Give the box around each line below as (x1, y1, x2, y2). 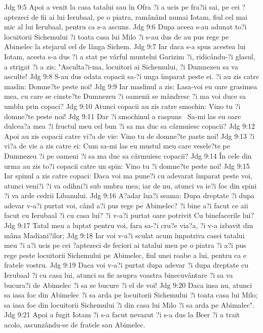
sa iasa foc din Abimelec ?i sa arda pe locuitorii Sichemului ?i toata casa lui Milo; (4, 289, 258, 300)
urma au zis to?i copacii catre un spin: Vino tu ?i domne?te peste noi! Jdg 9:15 (4, 160, 250, 171)
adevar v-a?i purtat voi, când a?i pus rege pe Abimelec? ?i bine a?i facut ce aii (4, 200, 248, 210)
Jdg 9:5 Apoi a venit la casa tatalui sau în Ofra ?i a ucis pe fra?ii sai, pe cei (4, 2, 240, 12)
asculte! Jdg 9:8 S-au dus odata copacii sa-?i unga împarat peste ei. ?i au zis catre (4, 71, 259, 82)
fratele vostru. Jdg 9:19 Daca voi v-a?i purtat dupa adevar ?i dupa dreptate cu (4, 260, 249, 270)
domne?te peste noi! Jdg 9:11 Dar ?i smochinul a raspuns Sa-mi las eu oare (4, 110, 241, 121)
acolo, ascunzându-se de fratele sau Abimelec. (4, 319, 145, 329)
